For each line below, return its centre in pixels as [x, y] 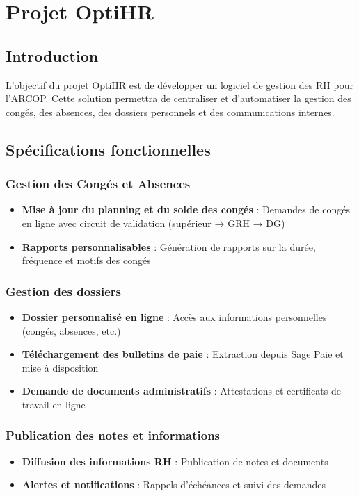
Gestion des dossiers [63, 291]
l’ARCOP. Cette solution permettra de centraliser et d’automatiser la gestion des [178, 98]
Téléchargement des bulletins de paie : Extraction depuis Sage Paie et [183, 354]
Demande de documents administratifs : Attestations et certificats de [181, 391]
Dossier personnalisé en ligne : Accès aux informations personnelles [174, 316]
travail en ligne [54, 404]
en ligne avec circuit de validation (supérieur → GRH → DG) [153, 223]
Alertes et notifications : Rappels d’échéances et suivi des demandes [174, 485]
